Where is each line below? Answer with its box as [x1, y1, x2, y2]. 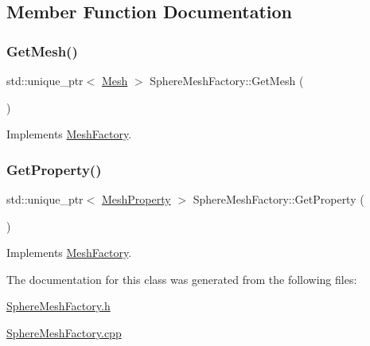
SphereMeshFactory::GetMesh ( [150, 72, 304, 88]
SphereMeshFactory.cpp [6, 324, 122, 340]
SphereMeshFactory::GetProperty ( [193, 191, 364, 207]
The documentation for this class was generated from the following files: [6, 270, 357, 287]
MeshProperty [101, 191, 171, 207]
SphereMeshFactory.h [6, 297, 111, 314]
